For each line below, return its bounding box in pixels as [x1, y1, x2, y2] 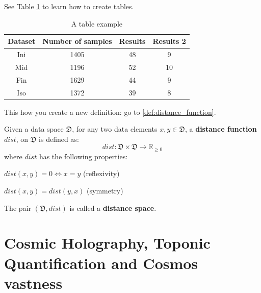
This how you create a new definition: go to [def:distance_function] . [4, 106, 216, 117]
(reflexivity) [83, 168, 120, 179]
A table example [71, 18, 123, 29]
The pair [4, 202, 31, 213]
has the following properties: [39, 151, 128, 161]
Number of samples [42, 36, 112, 46]
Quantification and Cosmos [4, 252, 198, 273]
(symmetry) [87, 185, 123, 196]
